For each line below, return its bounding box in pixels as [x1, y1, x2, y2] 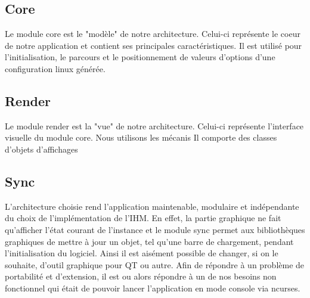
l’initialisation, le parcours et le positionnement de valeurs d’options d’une [5, 51, 275, 63]
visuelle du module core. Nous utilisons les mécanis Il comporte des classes [5, 131, 277, 144]
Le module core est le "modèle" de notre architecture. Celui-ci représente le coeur [5, 27, 300, 40]
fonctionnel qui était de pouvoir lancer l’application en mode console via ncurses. [5, 281, 300, 294]
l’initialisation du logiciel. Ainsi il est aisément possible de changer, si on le [5, 247, 278, 259]
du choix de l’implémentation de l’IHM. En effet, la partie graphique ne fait [5, 212, 281, 224]
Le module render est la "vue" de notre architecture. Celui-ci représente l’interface [5, 119, 304, 132]
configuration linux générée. [5, 62, 106, 74]
